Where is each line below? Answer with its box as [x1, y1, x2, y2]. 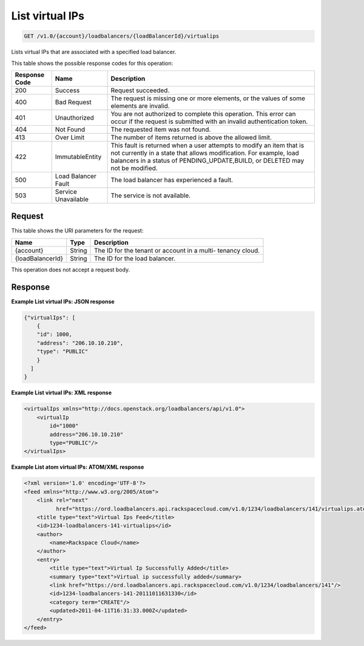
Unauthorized [55, 113, 94, 121]
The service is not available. [110, 191, 191, 200]
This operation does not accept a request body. [11, 266, 130, 273]
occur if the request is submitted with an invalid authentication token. [110, 117, 308, 126]
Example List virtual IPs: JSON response [11, 297, 115, 305]
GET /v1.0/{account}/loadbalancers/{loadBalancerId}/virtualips [24, 33, 220, 39]
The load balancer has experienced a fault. [110, 175, 234, 184]
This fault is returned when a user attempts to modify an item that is [110, 141, 305, 149]
